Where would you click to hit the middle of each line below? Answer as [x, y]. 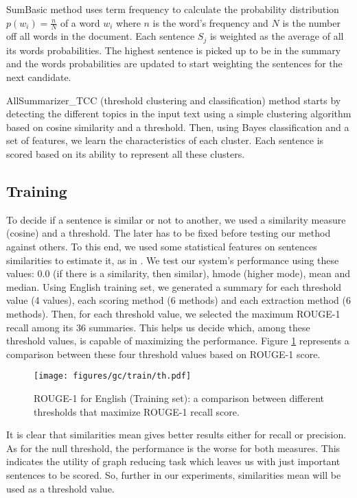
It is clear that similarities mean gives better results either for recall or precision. [176, 435]
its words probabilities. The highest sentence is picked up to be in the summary [174, 50]
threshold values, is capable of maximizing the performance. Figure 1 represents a [178, 341]
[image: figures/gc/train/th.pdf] [113, 376]
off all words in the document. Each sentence [101, 36]
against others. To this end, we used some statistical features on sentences [162, 247]
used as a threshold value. [60, 488]
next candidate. [39, 77]
